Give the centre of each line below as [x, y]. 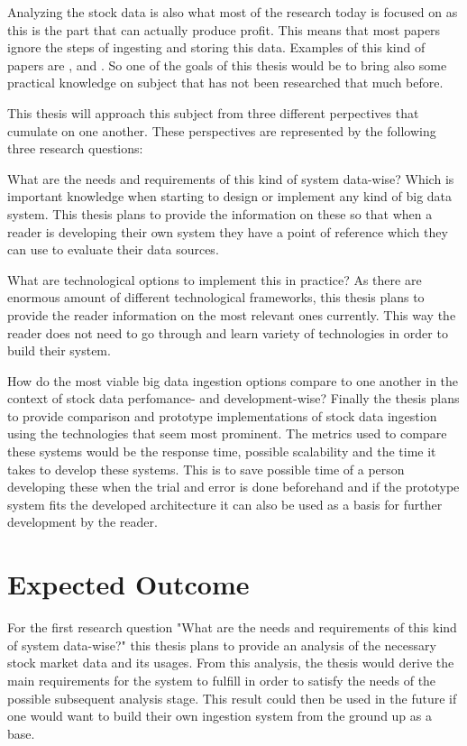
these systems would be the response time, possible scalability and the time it [222, 451]
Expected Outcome [128, 584]
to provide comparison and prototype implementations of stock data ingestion [222, 415]
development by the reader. [82, 522]
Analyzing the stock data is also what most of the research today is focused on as [233, 12]
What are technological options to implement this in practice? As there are [215, 279]
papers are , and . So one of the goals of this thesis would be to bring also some [227, 64]
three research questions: [75, 148]
